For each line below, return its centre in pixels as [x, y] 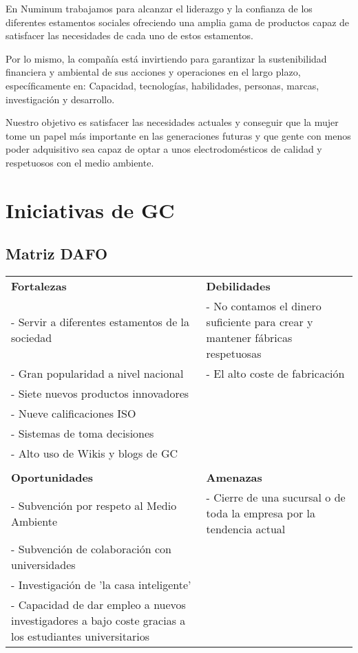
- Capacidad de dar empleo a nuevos [98, 605]
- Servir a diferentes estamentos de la [101, 322]
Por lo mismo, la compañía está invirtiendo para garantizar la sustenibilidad [166, 58]
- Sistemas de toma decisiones [83, 433]
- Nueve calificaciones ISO [74, 414]
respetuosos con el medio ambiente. [80, 162]
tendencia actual [246, 529]
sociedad [32, 338]
